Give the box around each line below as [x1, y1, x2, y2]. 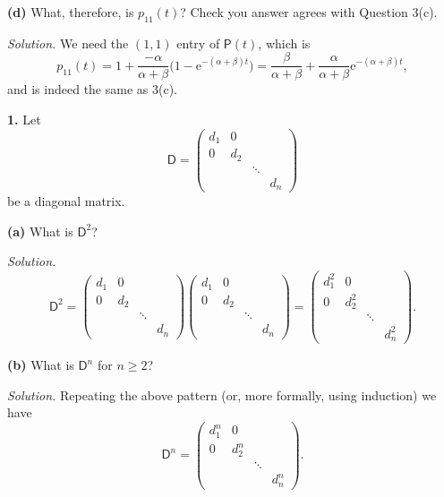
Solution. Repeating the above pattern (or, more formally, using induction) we [7, 385, 437, 404]
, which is [258, 33, 311, 52]
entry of [176, 33, 220, 52]
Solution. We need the [7, 33, 129, 52]
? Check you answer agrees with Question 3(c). [180, 3, 438, 21]
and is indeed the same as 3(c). [7, 80, 177, 99]
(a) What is [7, 221, 73, 240]
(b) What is [7, 356, 74, 374]
